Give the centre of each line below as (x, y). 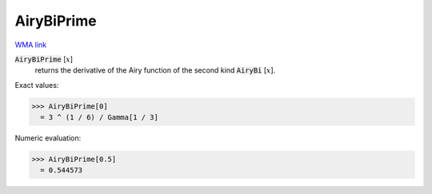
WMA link (31, 45)
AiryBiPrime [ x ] (44, 59)
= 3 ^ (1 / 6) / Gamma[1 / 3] (100, 117)
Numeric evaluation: (48, 138)
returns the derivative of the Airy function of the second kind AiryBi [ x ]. (155, 70)
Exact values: (37, 85)
